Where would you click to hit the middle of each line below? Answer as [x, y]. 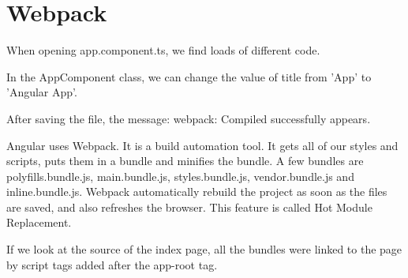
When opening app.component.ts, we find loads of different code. [163, 50]
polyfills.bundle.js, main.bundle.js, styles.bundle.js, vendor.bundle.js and [180, 176]
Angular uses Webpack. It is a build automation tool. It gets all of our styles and [202, 145]
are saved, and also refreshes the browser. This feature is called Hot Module [189, 207]
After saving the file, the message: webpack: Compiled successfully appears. [189, 118]
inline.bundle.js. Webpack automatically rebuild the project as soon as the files [197, 192]
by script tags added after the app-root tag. [112, 264]
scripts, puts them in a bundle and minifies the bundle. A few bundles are [185, 161]
